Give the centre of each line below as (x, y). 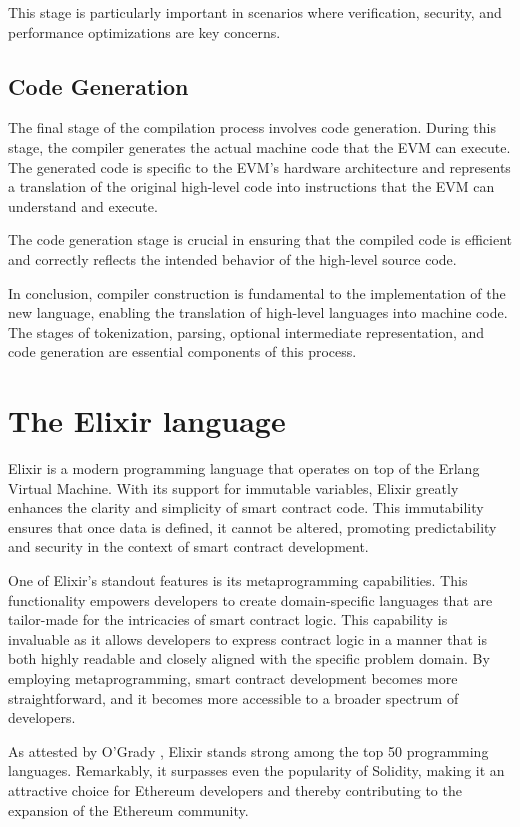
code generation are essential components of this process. (182, 351)
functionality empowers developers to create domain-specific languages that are (250, 599)
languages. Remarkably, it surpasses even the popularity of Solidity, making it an (256, 770)
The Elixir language (147, 420)
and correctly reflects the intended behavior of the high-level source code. (232, 258)
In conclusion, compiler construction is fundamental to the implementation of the (257, 292)
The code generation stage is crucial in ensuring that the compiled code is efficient (260, 239)
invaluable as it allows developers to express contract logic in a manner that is (247, 638)
